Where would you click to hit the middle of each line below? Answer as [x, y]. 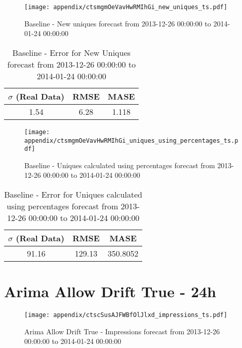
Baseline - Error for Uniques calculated [73, 194]
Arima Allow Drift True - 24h [110, 291]
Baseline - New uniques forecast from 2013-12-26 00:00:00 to [118, 23]
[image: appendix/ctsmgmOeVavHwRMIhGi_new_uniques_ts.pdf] [126, 7]
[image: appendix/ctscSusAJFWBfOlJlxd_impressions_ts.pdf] [126, 315]
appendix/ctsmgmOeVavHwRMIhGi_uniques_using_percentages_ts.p [131, 140]
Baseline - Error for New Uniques [71, 52]
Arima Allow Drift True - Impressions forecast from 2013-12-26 [122, 331]
